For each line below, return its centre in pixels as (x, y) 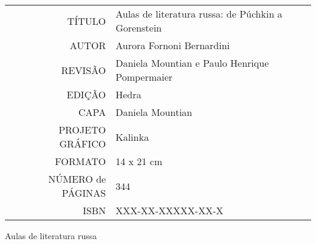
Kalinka (132, 137)
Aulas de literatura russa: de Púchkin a (199, 14)
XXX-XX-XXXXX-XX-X (170, 210)
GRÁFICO (83, 144)
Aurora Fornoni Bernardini (173, 45)
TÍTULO (87, 21)
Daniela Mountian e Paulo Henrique (192, 63)
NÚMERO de (77, 179)
